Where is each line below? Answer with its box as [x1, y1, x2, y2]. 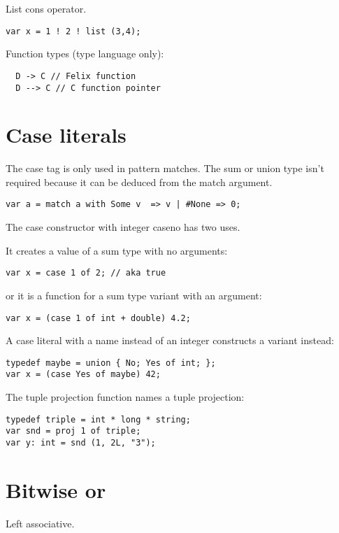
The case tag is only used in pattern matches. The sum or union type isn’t [6, 161, 324, 176]
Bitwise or [6, 475, 106, 504]
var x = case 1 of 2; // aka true [6, 268, 166, 278]
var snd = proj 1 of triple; [6, 426, 141, 436]
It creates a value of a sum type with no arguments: [6, 243, 228, 257]
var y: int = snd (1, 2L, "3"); [6, 438, 156, 448]
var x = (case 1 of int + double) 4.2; [6, 313, 191, 323]
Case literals [6, 120, 127, 149]
